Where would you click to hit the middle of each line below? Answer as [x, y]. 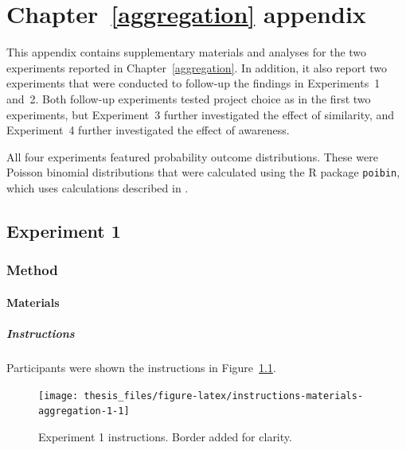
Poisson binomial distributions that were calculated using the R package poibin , [203, 172]
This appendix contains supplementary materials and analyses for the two [187, 52]
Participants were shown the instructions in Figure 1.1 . [141, 367]
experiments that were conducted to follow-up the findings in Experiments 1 [193, 83]
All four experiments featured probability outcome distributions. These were [192, 156]
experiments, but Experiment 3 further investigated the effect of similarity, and [201, 114]
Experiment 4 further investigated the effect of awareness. [148, 130]
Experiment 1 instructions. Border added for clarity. [165, 436]
